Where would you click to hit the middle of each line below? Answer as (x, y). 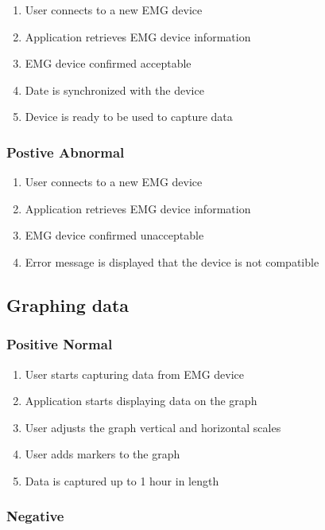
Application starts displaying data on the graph (141, 401)
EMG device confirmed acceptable (108, 63)
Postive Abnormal (66, 152)
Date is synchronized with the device (114, 90)
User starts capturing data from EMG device (135, 374)
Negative (35, 516)
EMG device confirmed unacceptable (114, 235)
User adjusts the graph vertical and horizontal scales (153, 427)
